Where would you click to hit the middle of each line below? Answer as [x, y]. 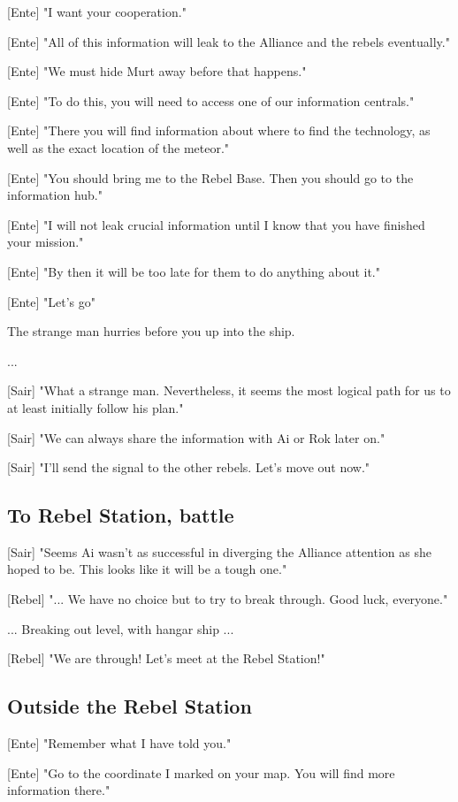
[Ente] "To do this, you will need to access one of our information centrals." [211, 100]
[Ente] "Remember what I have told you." [119, 743]
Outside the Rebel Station [130, 706]
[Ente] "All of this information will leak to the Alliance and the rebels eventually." [229, 41]
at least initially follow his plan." [95, 407]
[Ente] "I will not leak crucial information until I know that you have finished [216, 224]
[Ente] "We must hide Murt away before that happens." [157, 71]
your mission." [46, 242]
